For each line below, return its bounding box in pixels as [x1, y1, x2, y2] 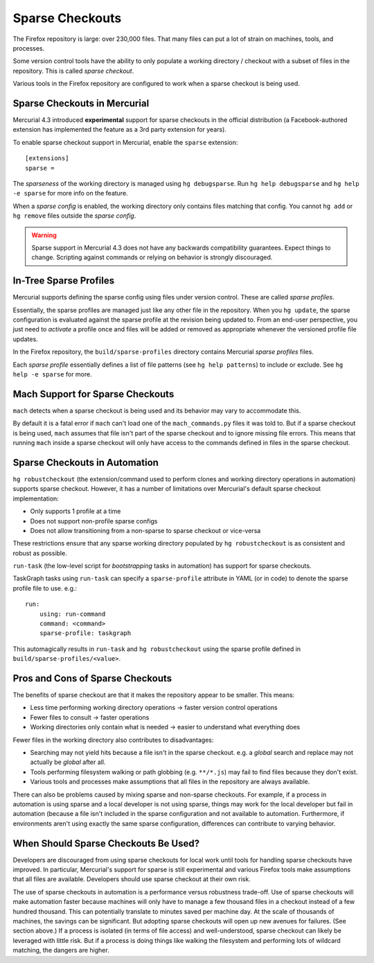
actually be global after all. [30, 758, 106, 766]
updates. [12, 335, 38, 343]
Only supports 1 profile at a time [30, 507, 121, 516]
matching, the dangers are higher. [12, 946, 110, 955]
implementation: [12, 494, 59, 503]
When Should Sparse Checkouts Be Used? [12, 838, 200, 849]
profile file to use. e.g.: [12, 584, 78, 592]
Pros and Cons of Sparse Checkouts [12, 673, 172, 684]
